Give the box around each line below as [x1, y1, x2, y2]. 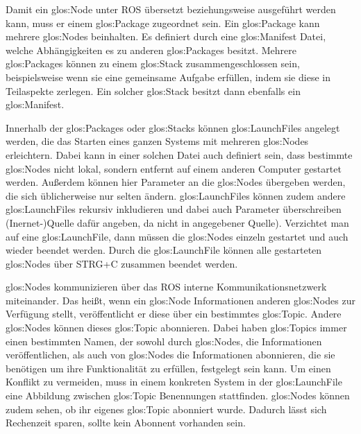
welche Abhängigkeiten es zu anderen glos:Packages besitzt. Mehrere [6, 42, 297, 57]
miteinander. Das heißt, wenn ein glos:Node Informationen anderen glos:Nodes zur [6, 293, 355, 307]
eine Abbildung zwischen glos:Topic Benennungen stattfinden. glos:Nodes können [6, 388, 350, 403]
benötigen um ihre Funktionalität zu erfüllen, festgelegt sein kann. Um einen [6, 361, 331, 375]
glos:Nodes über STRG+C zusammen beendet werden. [6, 256, 238, 270]
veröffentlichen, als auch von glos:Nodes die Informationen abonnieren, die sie [6, 347, 335, 362]
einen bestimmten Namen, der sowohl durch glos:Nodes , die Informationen [6, 333, 322, 348]
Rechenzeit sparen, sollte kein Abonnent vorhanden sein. [6, 415, 246, 430]
